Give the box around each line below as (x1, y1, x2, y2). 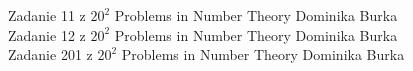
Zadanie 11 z (8, 5, 86, 25)
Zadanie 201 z (8, 44, 93, 65)
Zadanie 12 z (8, 24, 86, 45)
